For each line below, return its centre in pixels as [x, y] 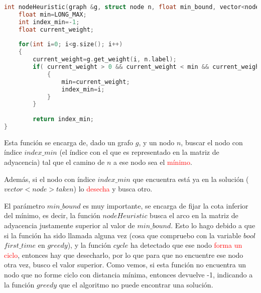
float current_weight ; [56, 29]
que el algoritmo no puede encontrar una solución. [136, 284]
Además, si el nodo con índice [50, 179]
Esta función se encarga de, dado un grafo [69, 142]
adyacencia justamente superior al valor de [70, 225]
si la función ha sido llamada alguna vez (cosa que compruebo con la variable [123, 235]
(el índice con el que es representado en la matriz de [139, 152]
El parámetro [25, 205]
